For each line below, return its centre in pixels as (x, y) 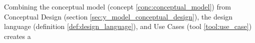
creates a (17, 36)
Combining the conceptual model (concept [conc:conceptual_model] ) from (117, 6)
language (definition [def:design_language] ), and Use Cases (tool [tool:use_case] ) (128, 26)
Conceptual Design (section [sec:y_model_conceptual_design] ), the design (118, 16)
